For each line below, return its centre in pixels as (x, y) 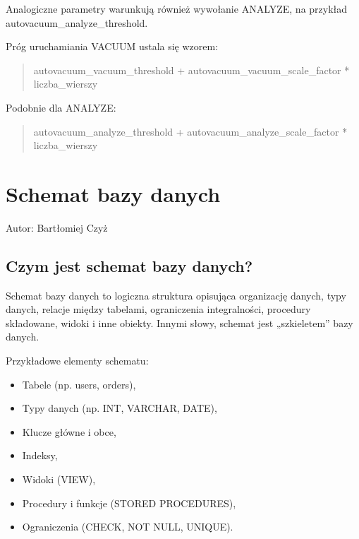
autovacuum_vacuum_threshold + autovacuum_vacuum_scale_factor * (191, 70)
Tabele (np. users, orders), (79, 384)
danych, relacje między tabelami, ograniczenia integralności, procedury (158, 309)
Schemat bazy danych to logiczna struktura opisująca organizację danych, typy (176, 295)
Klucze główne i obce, (69, 431)
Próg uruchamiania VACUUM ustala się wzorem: (112, 46)
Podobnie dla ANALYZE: (61, 107)
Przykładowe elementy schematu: (77, 361)
